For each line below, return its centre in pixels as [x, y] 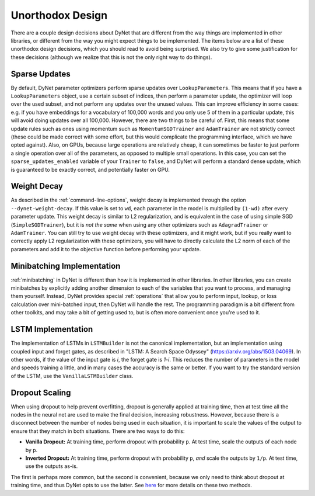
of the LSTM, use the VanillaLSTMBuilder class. [72, 376]
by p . [32, 450]
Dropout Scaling [41, 392]
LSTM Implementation [52, 329]
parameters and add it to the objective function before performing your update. [106, 249]
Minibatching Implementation [66, 266]
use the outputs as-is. [52, 466]
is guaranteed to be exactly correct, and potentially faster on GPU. [90, 169]
